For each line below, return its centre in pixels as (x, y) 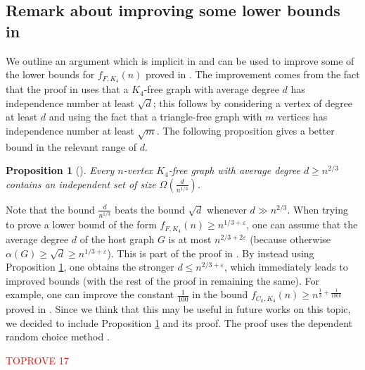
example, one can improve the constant (90, 294)
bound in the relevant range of (71, 146)
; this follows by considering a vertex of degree (253, 103)
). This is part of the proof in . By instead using (211, 253)
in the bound (220, 294)
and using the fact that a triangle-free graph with (155, 117)
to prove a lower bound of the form (81, 224)
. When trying (318, 209)
